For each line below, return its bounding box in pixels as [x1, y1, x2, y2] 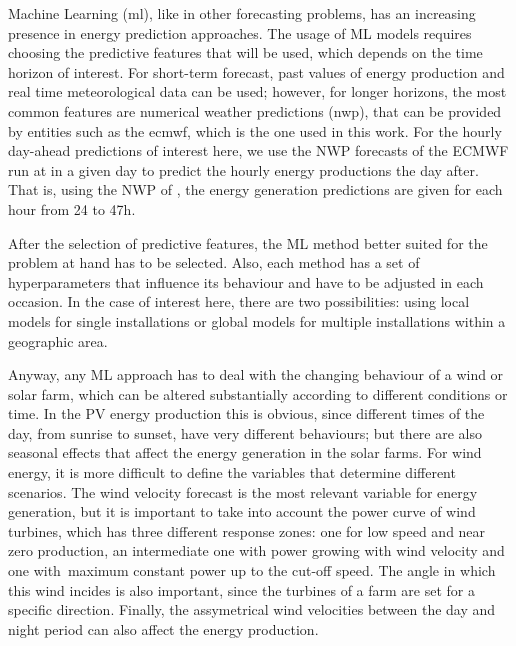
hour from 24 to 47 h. [8, 198, 136, 219]
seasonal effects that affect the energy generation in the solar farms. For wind [8, 442, 482, 463]
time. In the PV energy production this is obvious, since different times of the [8, 403, 485, 424]
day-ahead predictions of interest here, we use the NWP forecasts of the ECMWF [8, 140, 509, 161]
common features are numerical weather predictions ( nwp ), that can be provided [8, 100, 502, 121]
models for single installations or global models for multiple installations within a [8, 310, 506, 331]
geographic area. [8, 330, 108, 351]
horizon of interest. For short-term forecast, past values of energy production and [8, 61, 505, 82]
